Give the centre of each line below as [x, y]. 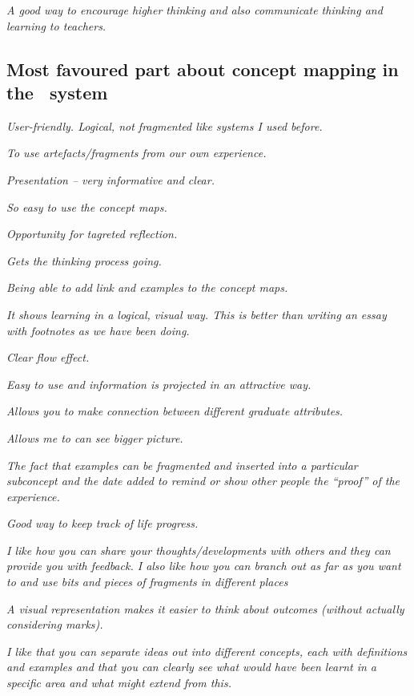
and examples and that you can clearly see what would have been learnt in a [191, 667]
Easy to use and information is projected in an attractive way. [159, 384]
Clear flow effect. [48, 357]
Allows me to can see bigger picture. [95, 437]
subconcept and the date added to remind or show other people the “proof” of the [203, 481]
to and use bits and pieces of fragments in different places [147, 582]
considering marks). [55, 624]
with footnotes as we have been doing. [98, 330]
